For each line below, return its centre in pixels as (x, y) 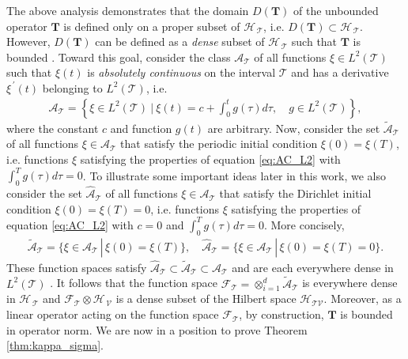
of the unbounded (336, 10)
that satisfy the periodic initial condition (219, 144)
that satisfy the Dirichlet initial (295, 193)
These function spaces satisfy (77, 267)
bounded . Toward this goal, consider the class (119, 57)
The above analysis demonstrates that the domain (128, 10)
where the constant (53, 128)
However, (28, 42)
